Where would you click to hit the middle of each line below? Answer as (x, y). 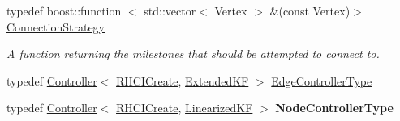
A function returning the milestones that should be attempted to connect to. (193, 54)
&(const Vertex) (310, 10)
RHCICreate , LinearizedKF (185, 108)
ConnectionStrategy (56, 26)
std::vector (170, 10)
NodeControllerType (334, 108)
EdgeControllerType (322, 80)
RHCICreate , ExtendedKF (183, 80)
